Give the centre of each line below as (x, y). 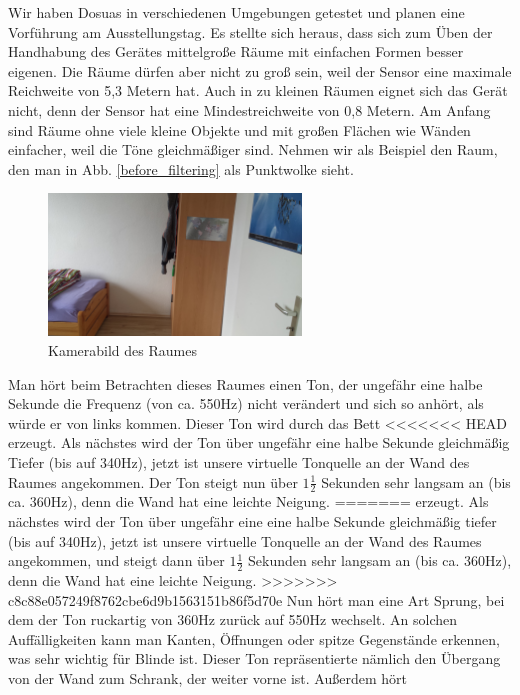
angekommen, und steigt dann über (116, 560)
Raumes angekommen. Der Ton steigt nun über (153, 481)
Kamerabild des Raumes (122, 350)
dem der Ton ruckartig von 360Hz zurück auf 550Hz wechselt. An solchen (233, 619)
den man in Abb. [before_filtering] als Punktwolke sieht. (181, 168)
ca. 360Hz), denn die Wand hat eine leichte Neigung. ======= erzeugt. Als (248, 501)
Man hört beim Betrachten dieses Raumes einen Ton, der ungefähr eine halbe (245, 383)
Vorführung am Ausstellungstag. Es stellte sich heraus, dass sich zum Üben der (250, 31)
